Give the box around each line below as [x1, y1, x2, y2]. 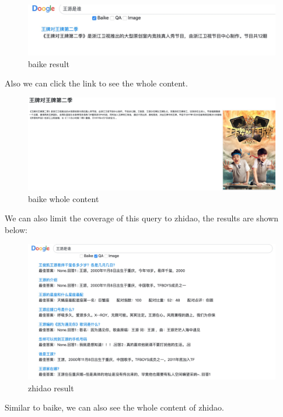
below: [5, 223, 27, 235]
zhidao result [28, 381, 74, 394]
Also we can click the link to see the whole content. [5, 77, 188, 89]
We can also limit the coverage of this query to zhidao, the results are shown [5, 212, 279, 224]
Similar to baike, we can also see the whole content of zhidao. [5, 401, 224, 413]
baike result [28, 57, 69, 69]
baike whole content [28, 192, 99, 204]
